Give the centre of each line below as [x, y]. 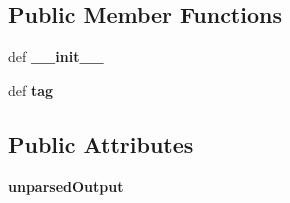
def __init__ [56, 56]
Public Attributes [101, 143]
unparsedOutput [66, 185]
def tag [31, 89]
